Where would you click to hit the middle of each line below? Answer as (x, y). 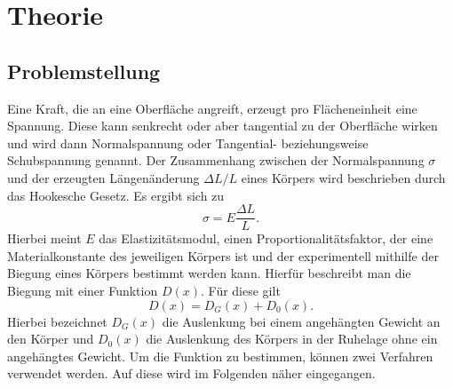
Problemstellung (84, 71)
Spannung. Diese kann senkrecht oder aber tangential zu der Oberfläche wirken (223, 126)
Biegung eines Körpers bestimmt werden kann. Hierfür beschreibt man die (209, 273)
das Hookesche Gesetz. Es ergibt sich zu (116, 195)
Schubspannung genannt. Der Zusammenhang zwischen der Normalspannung (216, 160)
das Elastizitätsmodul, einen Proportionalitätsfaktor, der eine (266, 238)
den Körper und (51, 339)
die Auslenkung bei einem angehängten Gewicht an (301, 321)
